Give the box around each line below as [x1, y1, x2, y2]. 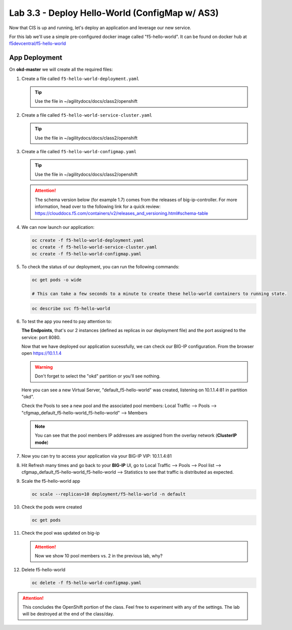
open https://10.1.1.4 [21, 350, 62, 356]
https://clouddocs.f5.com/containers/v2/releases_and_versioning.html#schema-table [35, 210, 209, 216]
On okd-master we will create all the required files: [9, 67, 113, 73]
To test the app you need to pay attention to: [21, 318, 112, 324]
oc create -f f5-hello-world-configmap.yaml [32, 251, 142, 257]
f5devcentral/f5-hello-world [9, 41, 66, 46]
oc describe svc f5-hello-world [32, 305, 111, 311]
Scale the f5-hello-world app [21, 478, 81, 484]
